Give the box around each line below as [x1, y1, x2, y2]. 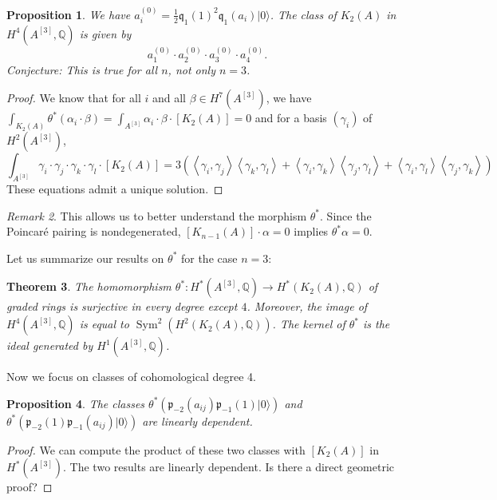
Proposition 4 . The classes [6, 395, 145, 411]
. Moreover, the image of [247, 298, 368, 315]
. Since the [320, 207, 372, 224]
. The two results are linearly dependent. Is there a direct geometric [63, 458, 395, 475]
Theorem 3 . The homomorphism [6, 278, 172, 295]
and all [152, 89, 186, 106]
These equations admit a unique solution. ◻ [6, 181, 223, 197]
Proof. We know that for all [6, 89, 141, 106]
